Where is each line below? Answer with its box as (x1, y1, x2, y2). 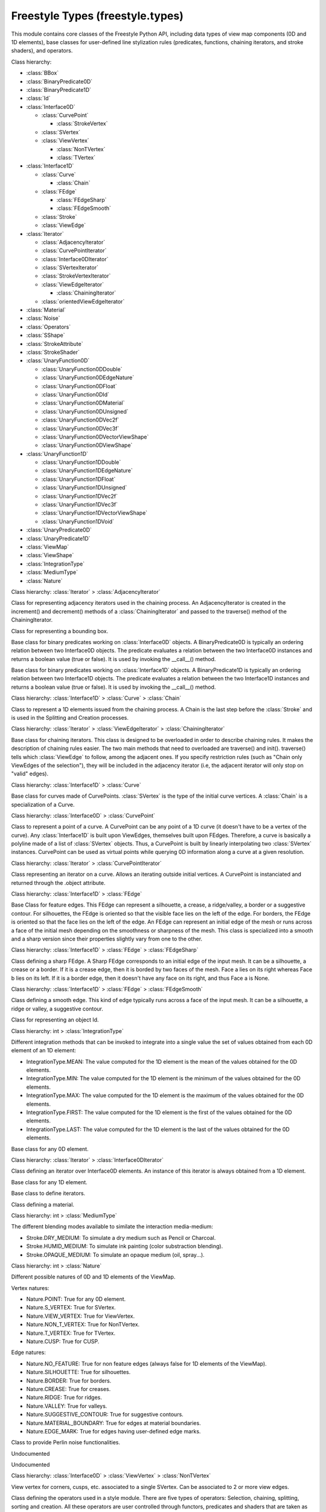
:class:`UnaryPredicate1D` (26, 535, 91, 542)
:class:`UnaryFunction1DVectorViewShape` (41, 509, 148, 516)
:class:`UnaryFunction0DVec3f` (41, 425, 120, 432)
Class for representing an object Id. (11, 1016, 99, 1023)
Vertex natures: (11, 1284, 50, 1291)
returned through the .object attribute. (11, 879, 106, 886)
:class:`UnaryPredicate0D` (26, 526, 92, 533)
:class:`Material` (26, 306, 66, 314)
